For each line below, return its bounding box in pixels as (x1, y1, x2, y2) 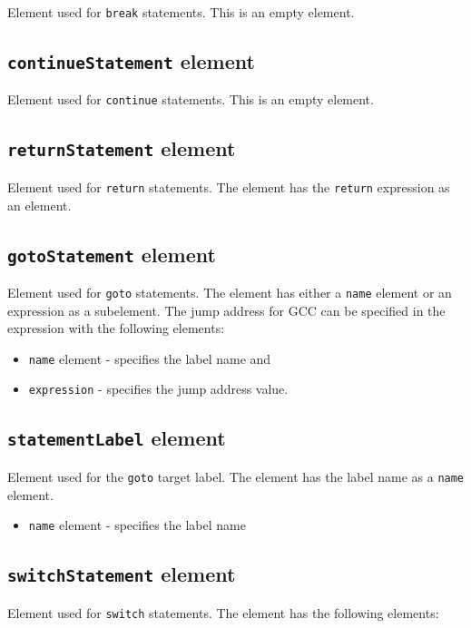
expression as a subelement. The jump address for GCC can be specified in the (7, 300, 446, 319)
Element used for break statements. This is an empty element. (7, 3, 355, 21)
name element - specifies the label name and (28, 348, 271, 368)
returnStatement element (7, 134, 236, 162)
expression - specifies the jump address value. (28, 379, 289, 398)
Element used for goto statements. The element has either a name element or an (7, 282, 452, 301)
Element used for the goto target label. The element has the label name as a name (7, 466, 465, 486)
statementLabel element (7, 424, 226, 452)
